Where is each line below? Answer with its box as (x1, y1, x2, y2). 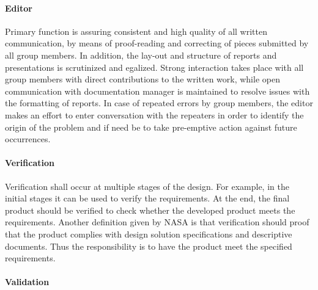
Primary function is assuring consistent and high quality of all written (5, 24, 267, 37)
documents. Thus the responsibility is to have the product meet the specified (5, 239, 292, 252)
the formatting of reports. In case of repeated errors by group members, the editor (5, 96, 313, 109)
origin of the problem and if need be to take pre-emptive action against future (5, 120, 297, 133)
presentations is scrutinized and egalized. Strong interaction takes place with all (5, 60, 304, 73)
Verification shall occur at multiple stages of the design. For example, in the (5, 179, 289, 192)
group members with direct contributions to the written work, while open (5, 73, 280, 85)
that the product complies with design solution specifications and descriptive (5, 227, 292, 240)
